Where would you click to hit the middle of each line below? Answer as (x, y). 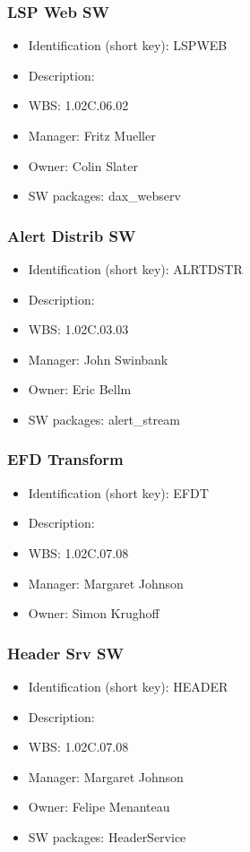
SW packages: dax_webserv (104, 196)
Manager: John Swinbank (98, 359)
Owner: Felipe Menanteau (99, 807)
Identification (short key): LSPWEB (128, 45)
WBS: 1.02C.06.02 (78, 105)
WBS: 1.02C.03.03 (78, 329)
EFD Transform (65, 459)
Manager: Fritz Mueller (92, 135)
